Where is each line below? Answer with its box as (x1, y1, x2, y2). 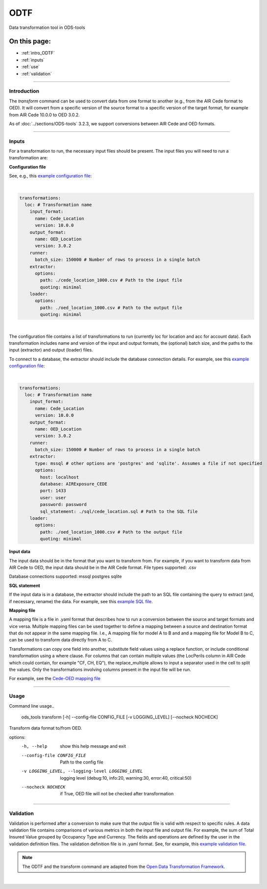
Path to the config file (60, 759, 104, 765)
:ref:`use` (21, 64, 40, 70)
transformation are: (9, 155, 48, 161)
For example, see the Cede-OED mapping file (9, 676, 100, 682)
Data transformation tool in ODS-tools (9, 25, 85, 30)
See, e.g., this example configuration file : (9, 173, 92, 179)
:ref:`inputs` (21, 57, 45, 63)
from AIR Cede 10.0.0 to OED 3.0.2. (9, 112, 80, 118)
